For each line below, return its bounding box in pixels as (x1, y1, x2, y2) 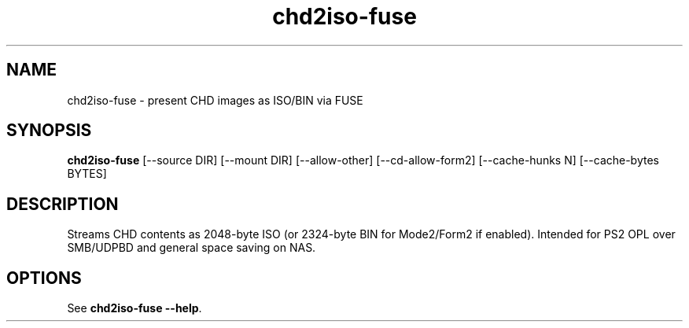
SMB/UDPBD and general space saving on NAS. (67, 241, 316, 255)
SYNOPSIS (6, 120, 92, 141)
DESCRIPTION (6, 193, 119, 214)
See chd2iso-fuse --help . (67, 301, 202, 315)
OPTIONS (6, 267, 82, 288)
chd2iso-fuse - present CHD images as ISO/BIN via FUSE (67, 93, 363, 107)
